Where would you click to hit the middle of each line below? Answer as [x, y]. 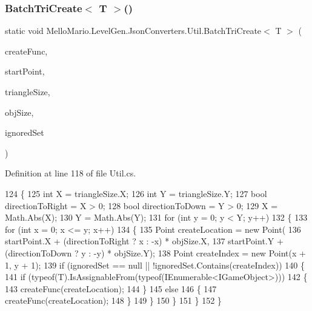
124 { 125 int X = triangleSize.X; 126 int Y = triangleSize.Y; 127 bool [136, 193]
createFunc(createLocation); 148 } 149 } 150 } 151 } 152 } [113, 300]
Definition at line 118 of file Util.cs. [71, 173]
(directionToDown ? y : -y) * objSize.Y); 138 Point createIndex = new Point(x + [155, 252]
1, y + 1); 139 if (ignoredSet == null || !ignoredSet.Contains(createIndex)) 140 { [155, 265]
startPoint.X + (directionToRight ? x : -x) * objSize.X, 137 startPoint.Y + [144, 241]
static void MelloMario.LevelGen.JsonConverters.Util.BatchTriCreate [133, 31]
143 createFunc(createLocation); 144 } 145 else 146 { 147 [111, 288]
